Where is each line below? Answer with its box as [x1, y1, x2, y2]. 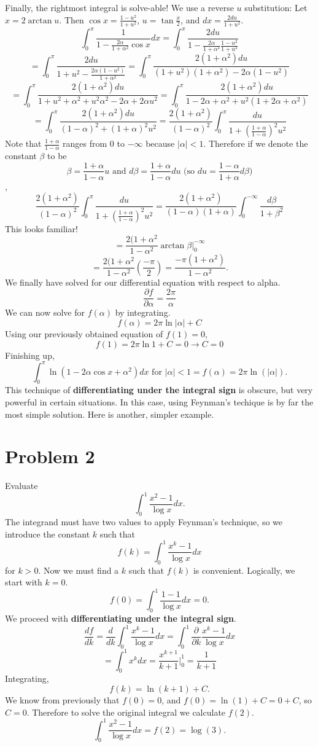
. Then [59, 13, 84, 26]
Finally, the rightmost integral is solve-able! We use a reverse [5, 1, 234, 14]
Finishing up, [5, 348, 55, 361]
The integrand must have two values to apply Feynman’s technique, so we [5, 515, 283, 528]
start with [5, 576, 42, 589]
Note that [5, 137, 42, 150]
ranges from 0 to [63, 137, 125, 150]
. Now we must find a [38, 563, 119, 576]
